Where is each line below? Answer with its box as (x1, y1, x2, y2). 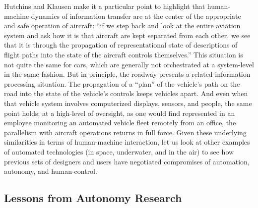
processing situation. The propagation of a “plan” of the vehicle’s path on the (4, 78, 240, 89)
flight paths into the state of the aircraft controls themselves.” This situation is (4, 49, 243, 59)
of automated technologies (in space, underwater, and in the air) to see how (4, 146, 234, 156)
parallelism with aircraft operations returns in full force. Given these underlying (4, 127, 247, 137)
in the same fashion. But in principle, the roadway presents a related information (4, 69, 251, 79)
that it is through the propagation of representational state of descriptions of (4, 40, 238, 50)
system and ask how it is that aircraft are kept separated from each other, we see (4, 30, 251, 40)
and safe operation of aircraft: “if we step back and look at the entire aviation (4, 20, 241, 31)
